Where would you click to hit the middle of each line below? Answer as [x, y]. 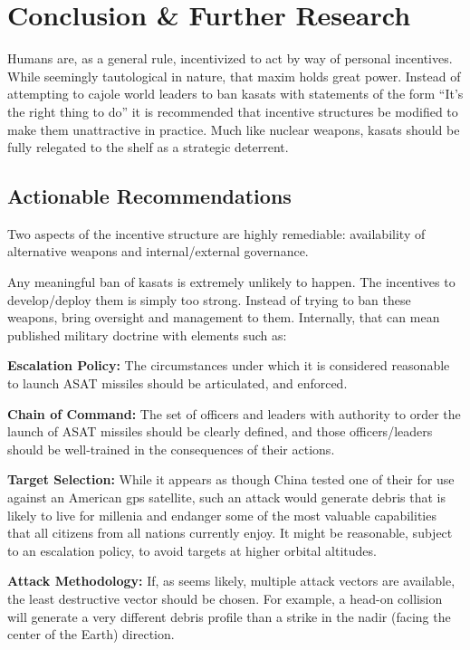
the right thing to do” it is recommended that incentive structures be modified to [233, 111]
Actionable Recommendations [149, 196]
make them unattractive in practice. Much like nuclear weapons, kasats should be [234, 129]
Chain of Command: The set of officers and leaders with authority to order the [234, 413]
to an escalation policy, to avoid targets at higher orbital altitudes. [192, 550]
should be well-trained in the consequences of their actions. [171, 449]
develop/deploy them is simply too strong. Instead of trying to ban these [209, 299]
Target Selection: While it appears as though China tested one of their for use [231, 479]
